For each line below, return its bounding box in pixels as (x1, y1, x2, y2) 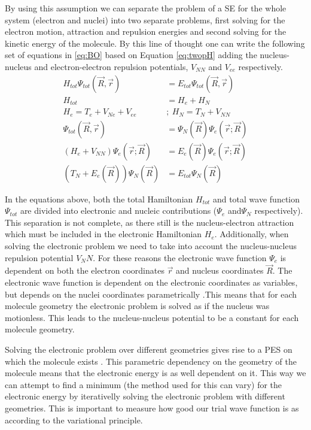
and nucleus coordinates (176, 264, 264, 277)
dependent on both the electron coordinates (5, 264, 164, 277)
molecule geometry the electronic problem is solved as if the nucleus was (5, 299, 270, 312)
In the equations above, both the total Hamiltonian (5, 192, 193, 205)
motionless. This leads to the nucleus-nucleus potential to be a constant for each (5, 311, 299, 323)
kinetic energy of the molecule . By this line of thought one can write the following (5, 37, 305, 49)
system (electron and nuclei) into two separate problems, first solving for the (5, 13, 285, 26)
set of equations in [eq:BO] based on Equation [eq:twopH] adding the (5, 49, 257, 61)
